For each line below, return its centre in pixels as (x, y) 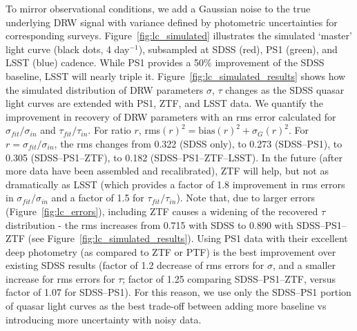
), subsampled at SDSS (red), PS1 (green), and (238, 49)
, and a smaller (304, 265)
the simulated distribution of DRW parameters (105, 89)
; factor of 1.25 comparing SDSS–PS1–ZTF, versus (229, 278)
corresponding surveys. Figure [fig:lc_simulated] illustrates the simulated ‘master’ (179, 36)
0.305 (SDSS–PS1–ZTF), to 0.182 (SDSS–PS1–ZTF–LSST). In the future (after (174, 157)
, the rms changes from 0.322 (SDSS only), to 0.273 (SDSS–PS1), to (198, 143)
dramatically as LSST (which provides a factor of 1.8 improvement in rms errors (175, 184)
